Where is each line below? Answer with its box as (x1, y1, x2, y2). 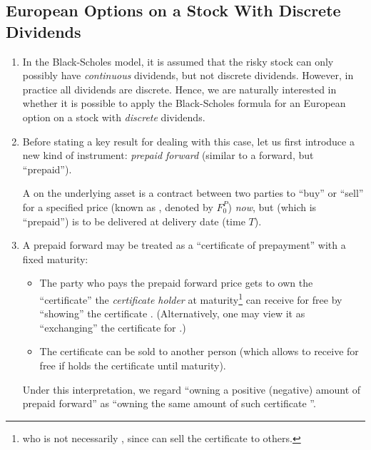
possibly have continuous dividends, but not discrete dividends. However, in (22, 68, 354, 83)
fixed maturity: (22, 251, 88, 266)
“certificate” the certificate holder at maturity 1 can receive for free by (39, 290, 342, 307)
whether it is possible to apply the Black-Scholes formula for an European (22, 96, 346, 111)
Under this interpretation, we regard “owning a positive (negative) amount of (22, 382, 361, 397)
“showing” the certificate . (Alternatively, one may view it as (39, 306, 305, 321)
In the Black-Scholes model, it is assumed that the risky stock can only (22, 53, 334, 68)
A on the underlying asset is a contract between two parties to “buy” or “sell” (22, 185, 364, 200)
